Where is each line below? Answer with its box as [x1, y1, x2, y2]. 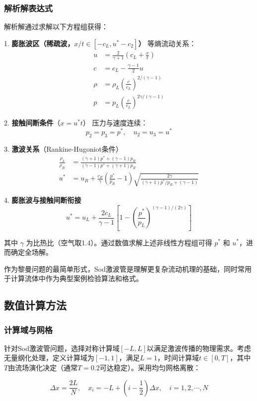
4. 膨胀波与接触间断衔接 [4, 194, 81, 205]
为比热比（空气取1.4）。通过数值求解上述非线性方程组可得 [26, 237, 212, 247]
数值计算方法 [4, 297, 66, 313]
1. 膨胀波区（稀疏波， [4, 38, 74, 48]
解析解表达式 [4, 1, 53, 14]
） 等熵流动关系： [138, 38, 196, 48]
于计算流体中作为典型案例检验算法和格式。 [4, 273, 143, 284]
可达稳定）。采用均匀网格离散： [99, 362, 200, 373]
